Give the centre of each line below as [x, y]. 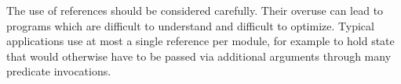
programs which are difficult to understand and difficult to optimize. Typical [190, 25]
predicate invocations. [59, 71]
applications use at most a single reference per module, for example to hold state [200, 41]
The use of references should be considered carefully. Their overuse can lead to [195, 10]
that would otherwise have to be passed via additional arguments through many [199, 56]
